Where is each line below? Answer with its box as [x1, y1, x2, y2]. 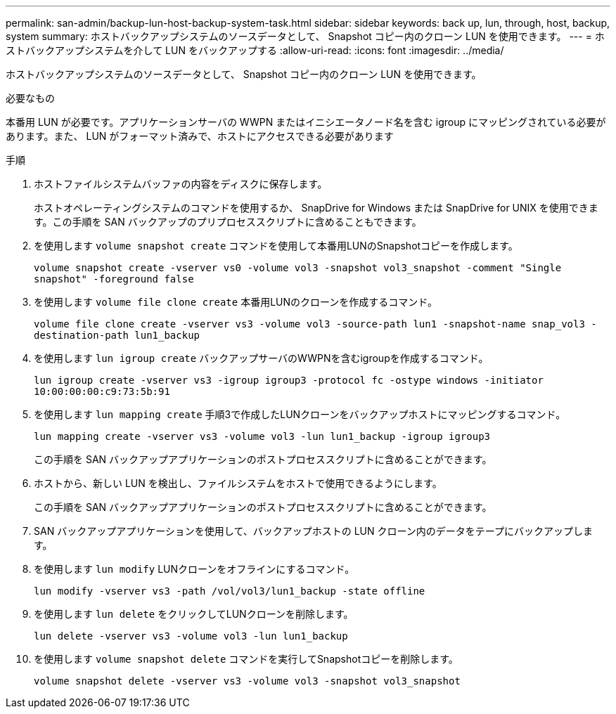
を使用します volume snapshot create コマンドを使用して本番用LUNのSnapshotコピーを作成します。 [34, 240, 518, 252]
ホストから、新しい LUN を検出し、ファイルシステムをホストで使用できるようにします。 [34, 477, 442, 489]
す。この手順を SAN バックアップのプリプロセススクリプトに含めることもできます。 [34, 216, 422, 228]
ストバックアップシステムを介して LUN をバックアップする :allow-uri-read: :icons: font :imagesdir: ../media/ [6, 44, 504, 56]
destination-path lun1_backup [34, 330, 200, 341]
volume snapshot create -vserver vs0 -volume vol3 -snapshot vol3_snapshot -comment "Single [34, 262, 562, 273]
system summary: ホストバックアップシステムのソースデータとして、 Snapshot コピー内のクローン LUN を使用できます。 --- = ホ [6, 30, 605, 42]
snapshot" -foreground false [34, 273, 194, 285]
